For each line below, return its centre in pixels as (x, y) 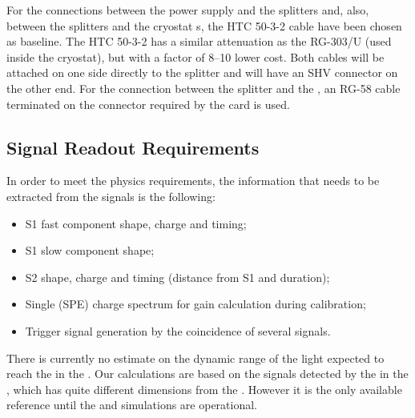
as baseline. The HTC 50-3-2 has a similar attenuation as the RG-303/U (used (199, 41)
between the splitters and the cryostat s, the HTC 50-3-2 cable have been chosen (204, 25)
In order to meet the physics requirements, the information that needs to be (193, 181)
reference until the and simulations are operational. (132, 405)
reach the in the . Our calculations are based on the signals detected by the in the (207, 374)
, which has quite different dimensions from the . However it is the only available (204, 389)
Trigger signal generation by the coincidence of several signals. (178, 330)
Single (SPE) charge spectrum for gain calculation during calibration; (195, 304)
